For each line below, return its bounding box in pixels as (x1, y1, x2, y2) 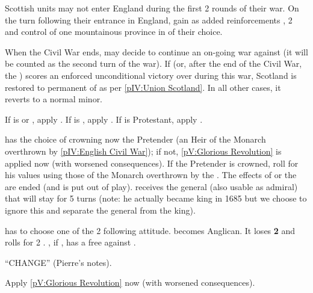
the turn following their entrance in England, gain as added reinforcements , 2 (5, 13, 293, 26)
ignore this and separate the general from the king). (5, 203, 196, 216)
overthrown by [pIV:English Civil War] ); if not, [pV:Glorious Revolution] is (5, 144, 282, 157)
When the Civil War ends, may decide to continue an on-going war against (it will (5, 45, 308, 58)
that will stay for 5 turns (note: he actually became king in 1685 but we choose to (5, 192, 307, 205)
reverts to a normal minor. (5, 93, 103, 105)
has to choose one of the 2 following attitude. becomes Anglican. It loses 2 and (5, 224, 296, 236)
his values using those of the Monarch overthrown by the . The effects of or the (5, 168, 297, 181)
